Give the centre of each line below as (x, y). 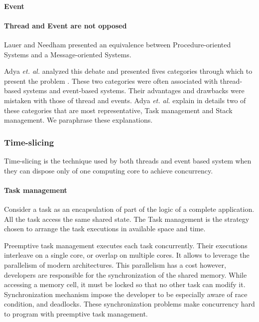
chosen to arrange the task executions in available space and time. (105, 229)
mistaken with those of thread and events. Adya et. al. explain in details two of (125, 100)
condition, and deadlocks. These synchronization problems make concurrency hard (129, 304)
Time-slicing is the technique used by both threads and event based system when (128, 160)
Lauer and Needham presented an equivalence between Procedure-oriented (118, 44)
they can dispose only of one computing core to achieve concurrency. (109, 170)
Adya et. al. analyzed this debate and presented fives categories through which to (128, 71)
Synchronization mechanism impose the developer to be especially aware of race (126, 294)
